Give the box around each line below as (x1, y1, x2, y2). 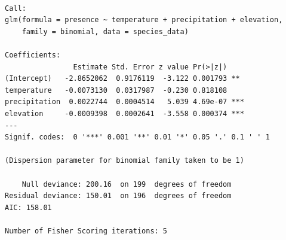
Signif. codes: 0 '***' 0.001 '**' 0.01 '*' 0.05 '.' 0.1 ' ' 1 (5, 133, 270, 142)
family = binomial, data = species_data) (21, 27, 189, 36)
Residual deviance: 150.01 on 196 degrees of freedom (5, 192, 232, 200)
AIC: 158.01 (5, 203, 52, 212)
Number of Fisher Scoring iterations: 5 (5, 226, 168, 235)
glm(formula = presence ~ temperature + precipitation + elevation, (5, 16, 283, 25)
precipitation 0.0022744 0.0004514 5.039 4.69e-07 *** (5, 98, 244, 107)
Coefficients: (5, 50, 61, 59)
